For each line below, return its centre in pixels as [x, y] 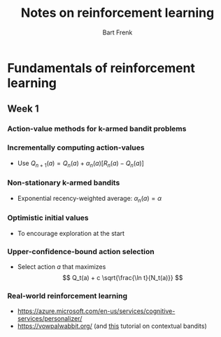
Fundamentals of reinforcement [101, 68]
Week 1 [23, 109]
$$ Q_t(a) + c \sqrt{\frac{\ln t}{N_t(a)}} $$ [123, 278]
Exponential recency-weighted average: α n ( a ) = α [90, 199]
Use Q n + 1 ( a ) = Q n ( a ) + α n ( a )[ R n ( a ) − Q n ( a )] [81, 164]
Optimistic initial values [48, 218]
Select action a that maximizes [62, 267]
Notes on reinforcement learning [117, 13]
